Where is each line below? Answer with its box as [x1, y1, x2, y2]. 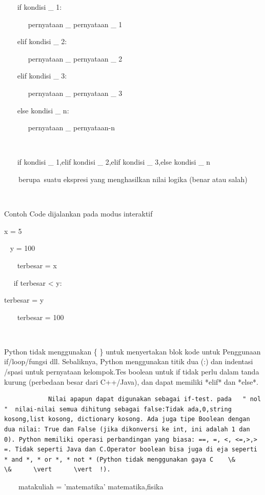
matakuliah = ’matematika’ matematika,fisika [18, 481, 164, 491]
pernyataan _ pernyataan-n [28, 122, 115, 133]
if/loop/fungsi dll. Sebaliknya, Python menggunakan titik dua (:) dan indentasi [4, 356, 253, 367]
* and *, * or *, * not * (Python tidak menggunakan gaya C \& [4, 456, 236, 463]
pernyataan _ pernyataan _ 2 [28, 53, 123, 64]
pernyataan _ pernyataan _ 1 [28, 18, 123, 29]
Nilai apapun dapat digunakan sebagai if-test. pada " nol [48, 395, 261, 403]
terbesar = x [17, 260, 57, 270]
